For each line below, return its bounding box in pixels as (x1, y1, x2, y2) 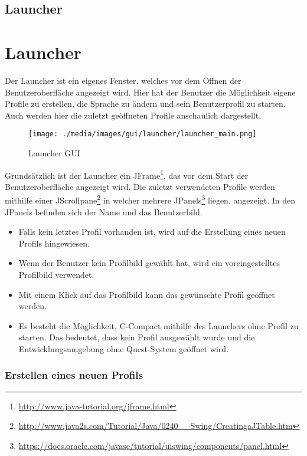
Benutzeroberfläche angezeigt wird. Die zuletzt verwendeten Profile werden (5, 180, 275, 192)
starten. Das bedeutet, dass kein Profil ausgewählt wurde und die (18, 331, 255, 343)
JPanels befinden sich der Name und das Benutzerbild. (5, 205, 203, 218)
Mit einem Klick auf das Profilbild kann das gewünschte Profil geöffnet (18, 288, 275, 300)
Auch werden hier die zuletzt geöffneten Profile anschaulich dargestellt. (5, 109, 262, 121)
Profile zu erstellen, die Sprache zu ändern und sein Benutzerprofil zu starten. (5, 97, 286, 110)
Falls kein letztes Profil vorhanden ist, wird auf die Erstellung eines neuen (18, 225, 286, 238)
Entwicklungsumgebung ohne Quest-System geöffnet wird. (18, 342, 228, 355)
